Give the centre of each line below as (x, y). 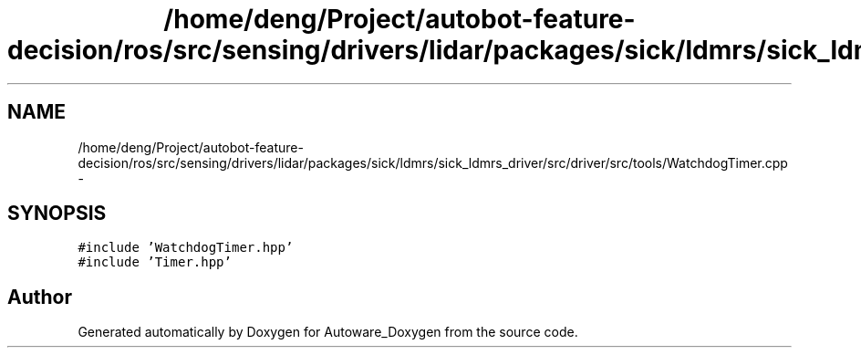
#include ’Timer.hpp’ (155, 262)
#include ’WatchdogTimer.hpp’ (186, 248)
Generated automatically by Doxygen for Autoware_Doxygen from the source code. (328, 332)
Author (40, 297)
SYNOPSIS (57, 214)
